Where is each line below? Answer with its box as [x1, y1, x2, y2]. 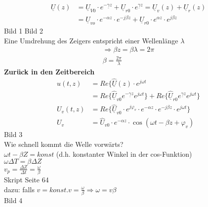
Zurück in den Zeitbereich [4, 66, 95, 76]
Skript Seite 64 [4, 174, 49, 185]
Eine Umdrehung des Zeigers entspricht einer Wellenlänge [4, 35, 178, 45]
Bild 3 [4, 129, 23, 139]
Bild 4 [4, 195, 23, 205]
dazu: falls [4, 184, 35, 194]
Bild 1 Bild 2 [4, 26, 43, 36]
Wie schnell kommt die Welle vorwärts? [4, 139, 124, 149]
